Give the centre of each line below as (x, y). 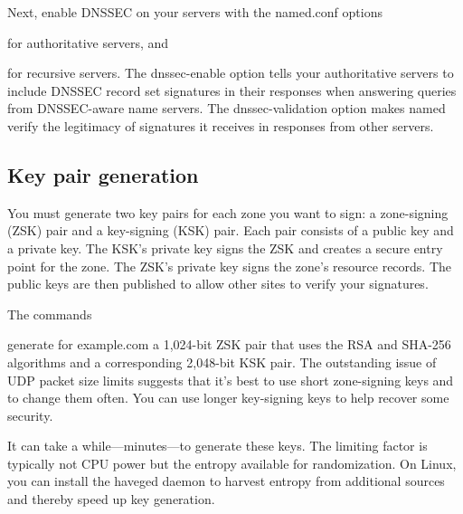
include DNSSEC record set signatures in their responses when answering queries (232, 90)
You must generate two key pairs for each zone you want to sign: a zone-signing (228, 212)
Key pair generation (103, 174)
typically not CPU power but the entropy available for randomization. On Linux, (232, 463)
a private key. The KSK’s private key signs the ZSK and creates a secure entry (225, 247)
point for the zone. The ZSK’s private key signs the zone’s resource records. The (230, 266)
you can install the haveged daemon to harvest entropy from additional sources (226, 481)
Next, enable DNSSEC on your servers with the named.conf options (195, 12)
